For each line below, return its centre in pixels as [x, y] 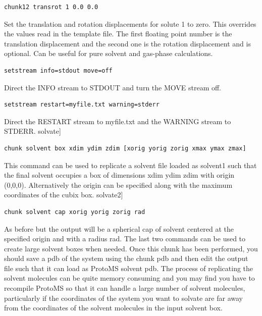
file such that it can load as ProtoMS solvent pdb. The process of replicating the [129, 268]
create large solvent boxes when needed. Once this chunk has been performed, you [131, 248]
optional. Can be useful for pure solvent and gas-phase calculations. [109, 53]
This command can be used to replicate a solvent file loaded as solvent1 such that [130, 165]
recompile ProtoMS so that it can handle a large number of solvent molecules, [125, 288]
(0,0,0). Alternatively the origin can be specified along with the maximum [118, 185]
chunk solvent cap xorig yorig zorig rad [75, 212]
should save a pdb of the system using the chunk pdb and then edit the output [126, 258]
